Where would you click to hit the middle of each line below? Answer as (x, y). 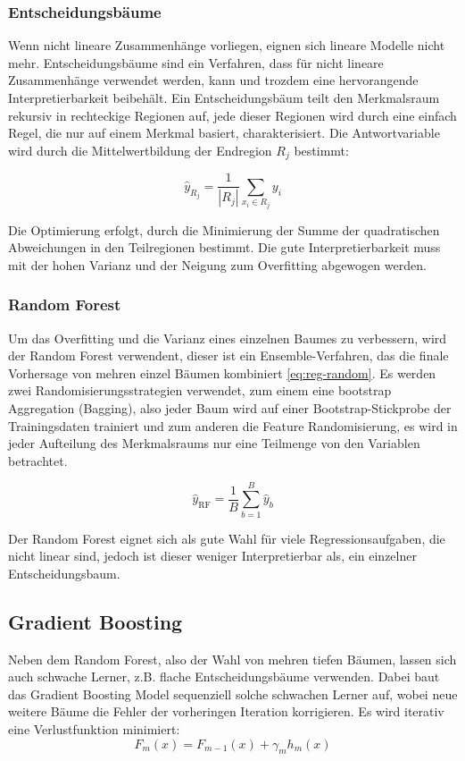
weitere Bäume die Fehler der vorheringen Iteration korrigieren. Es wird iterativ (226, 711)
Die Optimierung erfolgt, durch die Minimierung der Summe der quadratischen (224, 229)
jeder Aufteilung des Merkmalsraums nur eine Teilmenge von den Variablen (214, 443)
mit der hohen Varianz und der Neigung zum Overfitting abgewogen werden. (217, 264)
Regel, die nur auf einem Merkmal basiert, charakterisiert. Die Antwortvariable (224, 133)
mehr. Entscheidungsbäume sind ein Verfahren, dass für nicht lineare (196, 62)
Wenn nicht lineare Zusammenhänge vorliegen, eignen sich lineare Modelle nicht (227, 45)
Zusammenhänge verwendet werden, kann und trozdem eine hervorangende (213, 80)
